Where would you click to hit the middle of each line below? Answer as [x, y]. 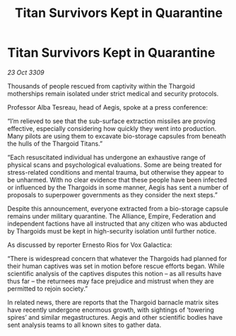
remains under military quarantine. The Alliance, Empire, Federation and [112, 216]
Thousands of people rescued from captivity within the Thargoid [101, 86]
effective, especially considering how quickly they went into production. [112, 128]
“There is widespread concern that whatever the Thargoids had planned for [117, 258]
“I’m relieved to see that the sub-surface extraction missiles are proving [111, 121]
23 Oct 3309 [26, 72]
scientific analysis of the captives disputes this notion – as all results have [114, 273]
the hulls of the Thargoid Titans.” [55, 144]
